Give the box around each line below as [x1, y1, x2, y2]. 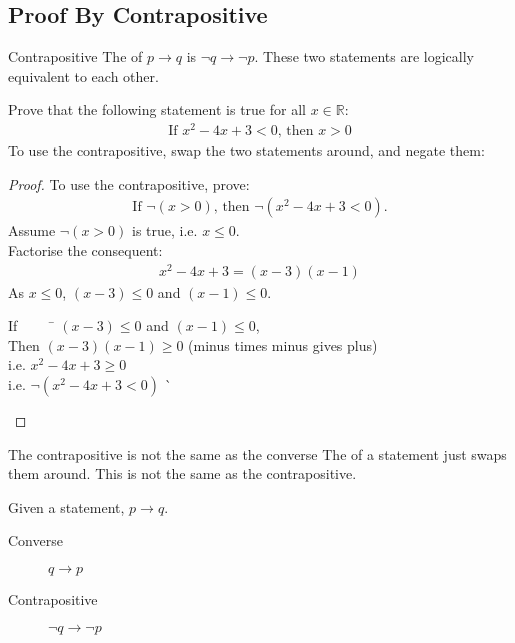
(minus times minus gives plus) [188, 334, 378, 355]
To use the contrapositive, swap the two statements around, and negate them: [8, 140, 485, 161]
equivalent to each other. [8, 65, 159, 86]
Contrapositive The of [8, 46, 143, 67]
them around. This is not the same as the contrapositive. [8, 463, 357, 484]
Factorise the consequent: [8, 239, 163, 260]
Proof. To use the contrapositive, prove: [8, 173, 250, 194]
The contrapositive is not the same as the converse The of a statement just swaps [8, 443, 507, 464]
